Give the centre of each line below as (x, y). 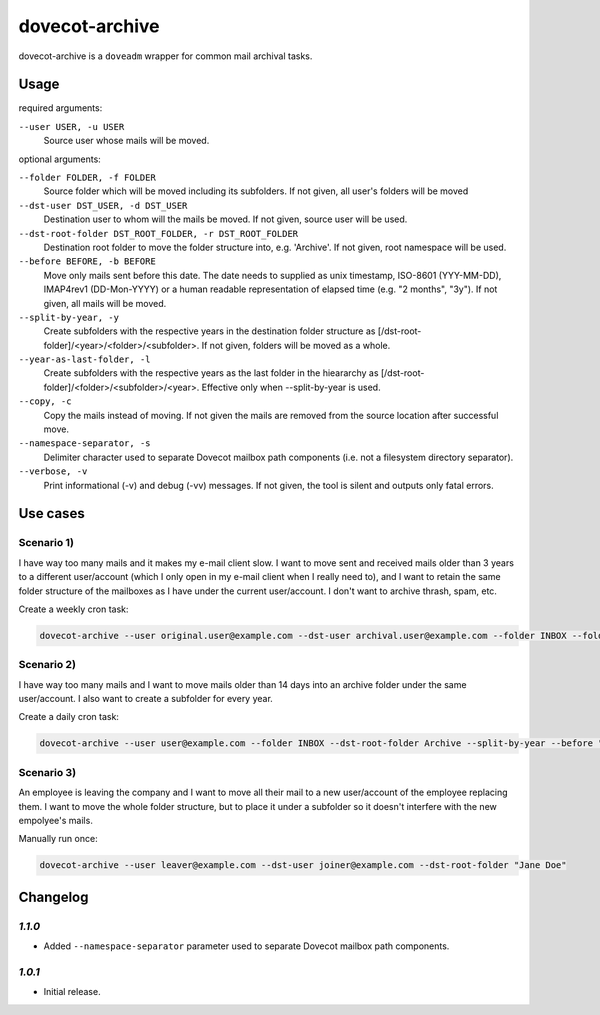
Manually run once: (58, 839)
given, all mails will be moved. (105, 303)
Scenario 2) (47, 665)
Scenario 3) (47, 772)
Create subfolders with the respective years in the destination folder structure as (209, 331)
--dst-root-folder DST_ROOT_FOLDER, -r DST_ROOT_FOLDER (158, 233)
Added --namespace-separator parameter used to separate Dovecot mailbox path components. (246, 946)
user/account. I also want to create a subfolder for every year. (146, 699)
